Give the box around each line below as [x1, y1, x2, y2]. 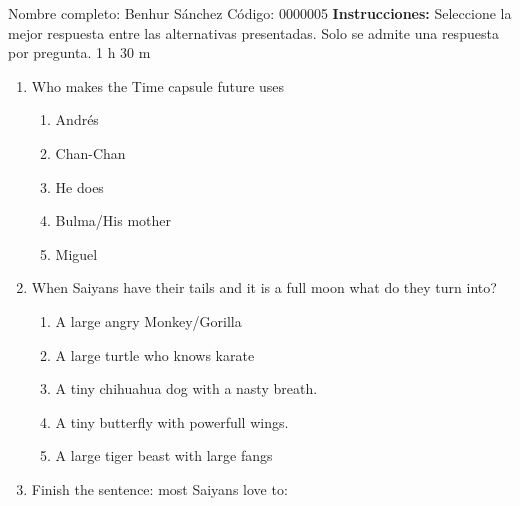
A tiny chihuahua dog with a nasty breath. [55, 378, 318, 399]
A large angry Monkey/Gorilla [55, 310, 242, 331]
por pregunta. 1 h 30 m [8, 42, 151, 63]
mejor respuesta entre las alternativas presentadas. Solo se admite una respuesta [8, 22, 499, 43]
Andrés [55, 109, 99, 130]
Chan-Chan [55, 142, 126, 163]
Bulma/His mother [55, 210, 172, 231]
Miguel [55, 243, 98, 264]
